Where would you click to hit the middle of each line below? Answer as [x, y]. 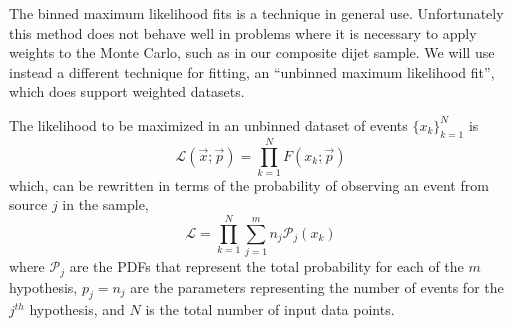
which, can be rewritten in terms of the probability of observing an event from [249, 184]
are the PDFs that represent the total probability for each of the [266, 266]
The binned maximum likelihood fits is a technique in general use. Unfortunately [256, 13]
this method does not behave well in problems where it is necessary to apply [243, 32]
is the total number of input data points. [270, 309]
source [28, 204]
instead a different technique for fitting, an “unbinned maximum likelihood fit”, [252, 71]
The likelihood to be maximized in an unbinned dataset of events [208, 124]
